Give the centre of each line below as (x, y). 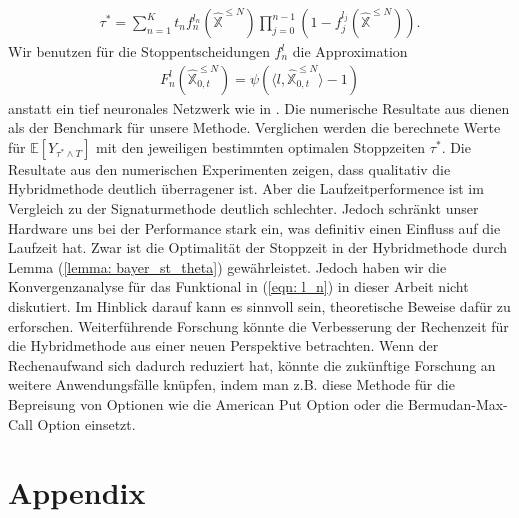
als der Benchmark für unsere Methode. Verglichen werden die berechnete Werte (254, 127)
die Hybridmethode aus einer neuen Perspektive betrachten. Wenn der (223, 345)
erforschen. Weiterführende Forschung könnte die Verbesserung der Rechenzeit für (258, 325)
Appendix (77, 492)
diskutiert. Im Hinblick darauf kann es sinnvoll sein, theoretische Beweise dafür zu (259, 306)
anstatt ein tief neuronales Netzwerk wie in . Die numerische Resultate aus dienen (259, 107)
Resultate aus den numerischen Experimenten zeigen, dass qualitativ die (229, 168)
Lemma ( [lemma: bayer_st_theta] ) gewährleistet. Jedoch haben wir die (227, 266)
